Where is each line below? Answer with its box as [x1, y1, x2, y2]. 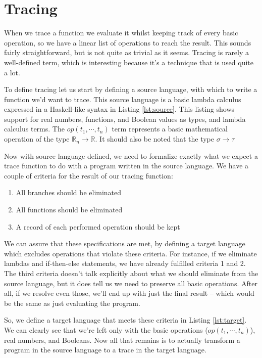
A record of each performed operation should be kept [16, 221, 180, 232]
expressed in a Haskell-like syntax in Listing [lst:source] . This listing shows [4, 104, 235, 114]
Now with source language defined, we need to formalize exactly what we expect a [4, 150, 258, 161]
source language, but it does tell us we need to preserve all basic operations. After [4, 278, 257, 288]
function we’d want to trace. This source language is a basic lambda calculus [4, 94, 241, 104]
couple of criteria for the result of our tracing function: [4, 170, 173, 181]
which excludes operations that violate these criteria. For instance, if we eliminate [4, 248, 257, 258]
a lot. [4, 67, 20, 77]
